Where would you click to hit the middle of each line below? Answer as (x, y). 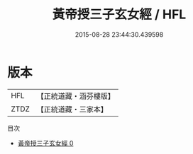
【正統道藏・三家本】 (72, 109)
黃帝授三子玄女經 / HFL (119, 14)
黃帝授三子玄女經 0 (45, 143)
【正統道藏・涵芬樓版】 (76, 96)
